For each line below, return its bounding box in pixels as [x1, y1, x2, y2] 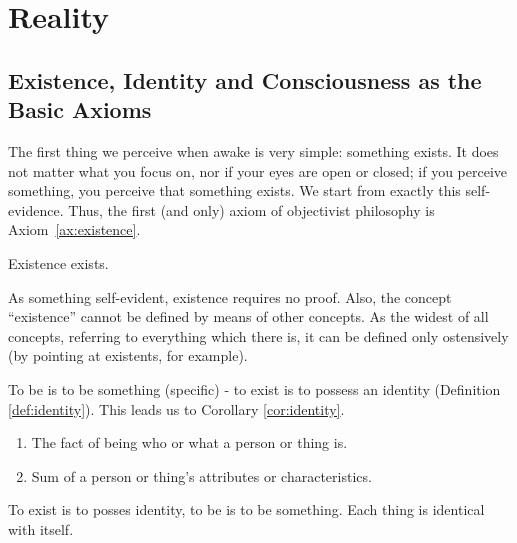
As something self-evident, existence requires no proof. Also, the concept [8, 286, 452, 307]
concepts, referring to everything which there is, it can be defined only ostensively [8, 325, 509, 346]
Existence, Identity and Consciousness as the [8, 64, 482, 95]
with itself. [8, 518, 74, 539]
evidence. [8, 199, 64, 220]
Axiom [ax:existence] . [8, 219, 141, 240]
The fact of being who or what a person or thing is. [31, 432, 348, 453]
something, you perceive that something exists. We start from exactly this [8, 180, 461, 201]
